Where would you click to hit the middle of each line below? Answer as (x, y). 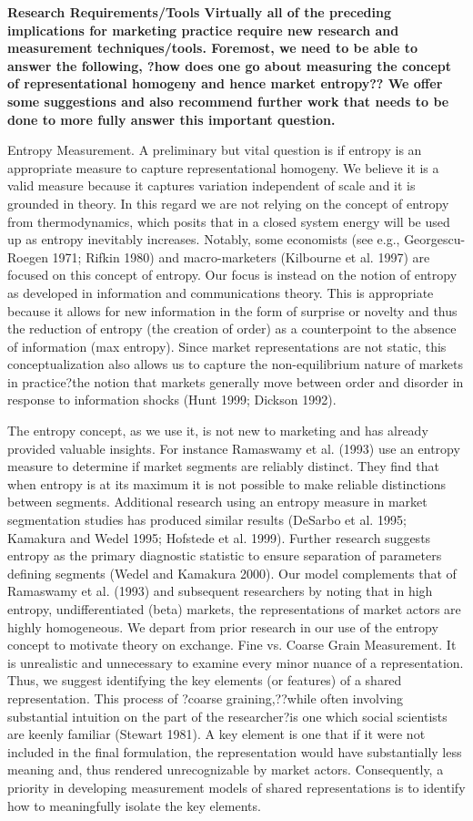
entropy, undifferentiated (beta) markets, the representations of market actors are (234, 609)
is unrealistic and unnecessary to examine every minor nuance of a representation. (236, 662)
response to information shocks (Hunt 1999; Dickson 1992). (172, 400)
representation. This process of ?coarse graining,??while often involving (205, 698)
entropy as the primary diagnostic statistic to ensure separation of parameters (225, 555)
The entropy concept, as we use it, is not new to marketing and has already (218, 431)
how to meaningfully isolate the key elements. (134, 805)
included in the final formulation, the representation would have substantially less (235, 751)
